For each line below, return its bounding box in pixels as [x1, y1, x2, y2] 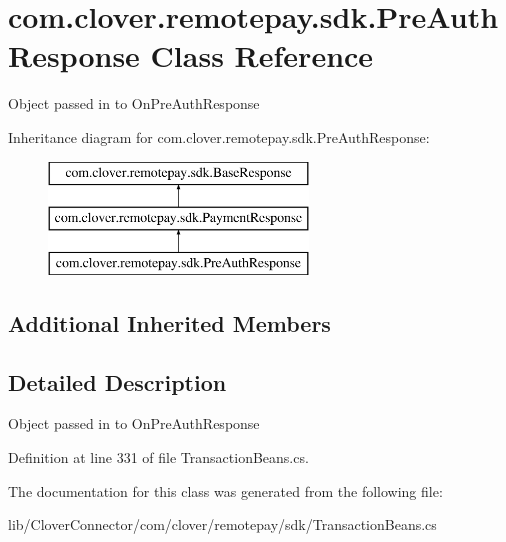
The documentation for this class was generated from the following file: [8, 480, 443, 501]
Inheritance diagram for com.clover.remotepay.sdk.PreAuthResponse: [8, 126, 430, 147]
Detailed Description [8, 366, 227, 397]
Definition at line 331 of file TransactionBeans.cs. [8, 447, 309, 468]
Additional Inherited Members [8, 307, 331, 338]
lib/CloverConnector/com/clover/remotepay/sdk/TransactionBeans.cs [8, 514, 437, 535]
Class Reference [150, 35, 374, 76]
